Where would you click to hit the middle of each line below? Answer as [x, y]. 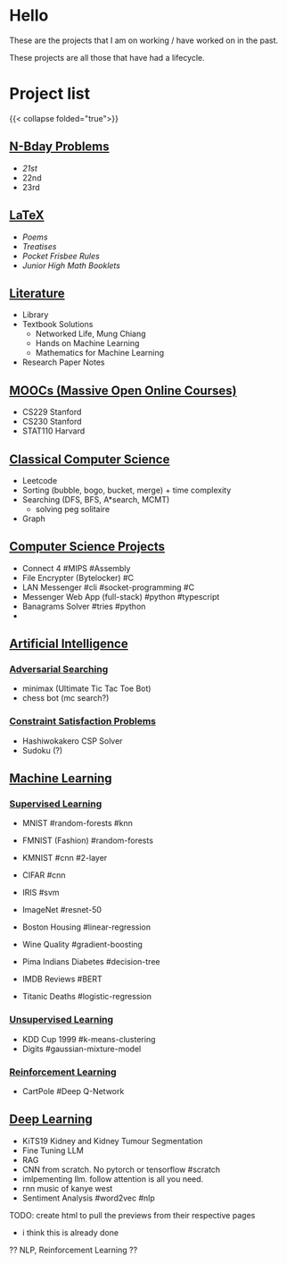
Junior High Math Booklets [71, 265]
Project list [50, 94]
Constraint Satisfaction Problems [82, 721]
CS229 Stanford [52, 412]
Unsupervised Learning [61, 1020]
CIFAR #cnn [44, 875]
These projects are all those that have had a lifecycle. [107, 57]
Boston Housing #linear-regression [86, 927]
